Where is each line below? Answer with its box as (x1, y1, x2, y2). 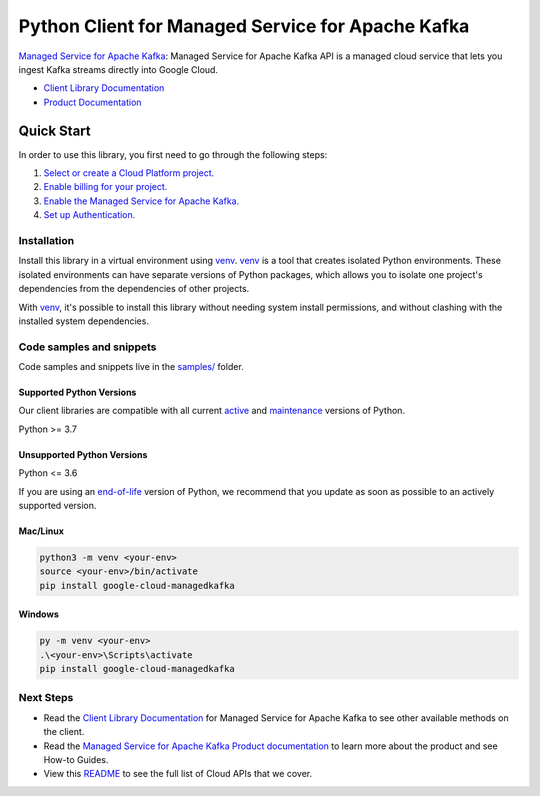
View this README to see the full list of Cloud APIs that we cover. (43, 768, 313, 780)
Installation (18, 233, 75, 247)
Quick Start (18, 122, 91, 139)
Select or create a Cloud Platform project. (43, 167, 215, 179)
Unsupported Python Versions (18, 448, 148, 460)
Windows (18, 608, 59, 620)
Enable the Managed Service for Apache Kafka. (43, 195, 240, 207)
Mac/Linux (18, 525, 65, 537)
